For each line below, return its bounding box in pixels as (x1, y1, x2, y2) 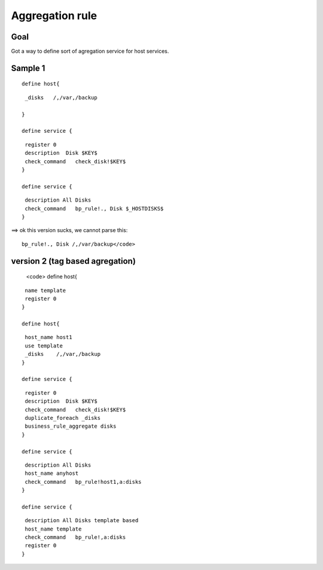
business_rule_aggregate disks (25, 423, 117, 430)
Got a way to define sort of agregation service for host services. (11, 48, 169, 55)
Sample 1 (11, 63, 45, 73)
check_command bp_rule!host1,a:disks (25, 478, 142, 485)
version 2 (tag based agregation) (11, 256, 136, 266)
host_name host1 (25, 334, 72, 341)
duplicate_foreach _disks (25, 414, 101, 421)
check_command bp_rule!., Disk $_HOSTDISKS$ (25, 205, 164, 212)
